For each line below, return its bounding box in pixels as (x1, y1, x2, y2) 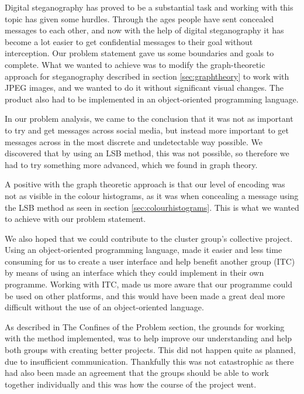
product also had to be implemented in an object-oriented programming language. (5, 92, 299, 105)
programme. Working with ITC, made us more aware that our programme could (5, 278, 292, 290)
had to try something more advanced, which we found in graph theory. (5, 158, 258, 170)
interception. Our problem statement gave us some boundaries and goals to (5, 47, 274, 59)
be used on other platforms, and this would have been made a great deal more (5, 289, 285, 302)
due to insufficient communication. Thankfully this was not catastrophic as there (5, 355, 294, 367)
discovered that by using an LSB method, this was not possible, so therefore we (5, 147, 289, 159)
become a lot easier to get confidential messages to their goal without (5, 35, 253, 47)
